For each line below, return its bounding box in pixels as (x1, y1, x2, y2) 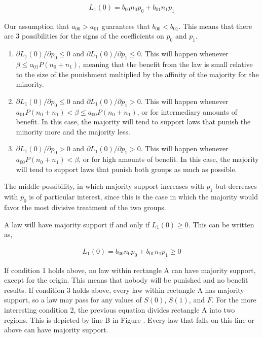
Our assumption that (4, 20, 69, 31)
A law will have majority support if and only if (4, 219, 149, 229)
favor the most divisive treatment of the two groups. (4, 201, 166, 212)
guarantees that (101, 20, 150, 31)
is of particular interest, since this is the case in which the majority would (29, 191, 258, 202)
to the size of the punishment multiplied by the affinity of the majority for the (16, 69, 259, 79)
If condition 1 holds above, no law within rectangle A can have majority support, (4, 264, 256, 275)
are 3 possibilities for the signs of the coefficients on (4, 30, 164, 41)
